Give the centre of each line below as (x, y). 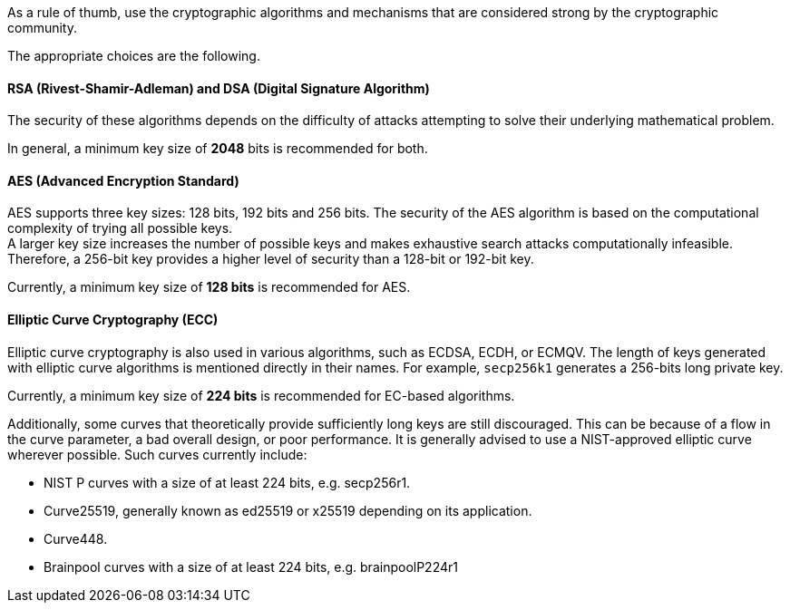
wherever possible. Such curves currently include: (157, 454)
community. (42, 28)
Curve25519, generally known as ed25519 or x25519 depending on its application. (288, 510)
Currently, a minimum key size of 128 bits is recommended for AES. (209, 287)
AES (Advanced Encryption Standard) (123, 180)
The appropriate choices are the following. (134, 56)
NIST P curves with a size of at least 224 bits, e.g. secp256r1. (227, 482)
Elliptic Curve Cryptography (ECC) (113, 320)
